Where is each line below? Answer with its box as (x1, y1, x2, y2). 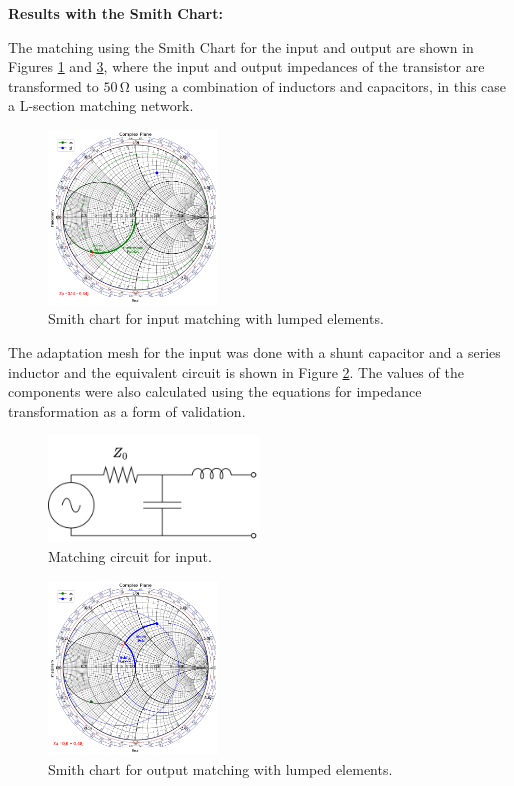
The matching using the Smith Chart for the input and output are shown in (8, 36, 474, 57)
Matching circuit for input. (48, 545, 212, 566)
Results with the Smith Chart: (8, 3, 223, 23)
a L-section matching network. (8, 95, 194, 116)
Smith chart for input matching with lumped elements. (48, 308, 384, 329)
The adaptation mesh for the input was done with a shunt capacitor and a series (8, 341, 501, 362)
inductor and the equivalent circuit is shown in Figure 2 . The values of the (8, 361, 464, 382)
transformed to (8, 75, 99, 96)
